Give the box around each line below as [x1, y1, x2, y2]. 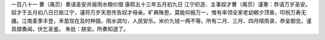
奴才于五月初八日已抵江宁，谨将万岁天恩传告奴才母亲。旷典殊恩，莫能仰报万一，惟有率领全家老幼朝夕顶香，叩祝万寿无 [11, 9, 306, 16]
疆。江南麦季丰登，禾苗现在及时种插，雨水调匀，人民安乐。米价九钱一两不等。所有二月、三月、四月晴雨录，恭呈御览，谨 [11, 17, 312, 24]
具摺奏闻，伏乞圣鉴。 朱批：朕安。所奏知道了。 [11, 25, 129, 32]
